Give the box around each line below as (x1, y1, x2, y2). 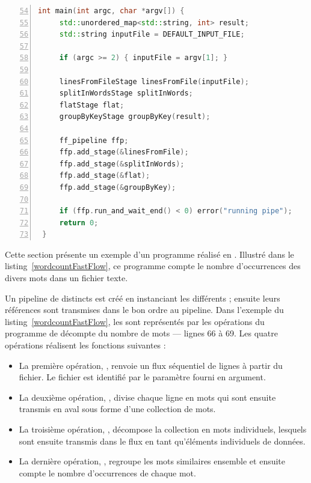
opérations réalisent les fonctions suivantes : (5, 339, 166, 351)
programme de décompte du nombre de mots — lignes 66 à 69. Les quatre (5, 327, 278, 339)
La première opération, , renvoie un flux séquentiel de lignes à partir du (19, 359, 283, 371)
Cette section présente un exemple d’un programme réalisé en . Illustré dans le (5, 248, 294, 260)
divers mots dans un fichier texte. (5, 272, 128, 284)
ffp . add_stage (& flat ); (59, 171, 150, 180)
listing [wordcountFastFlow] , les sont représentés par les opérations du (5, 315, 265, 327)
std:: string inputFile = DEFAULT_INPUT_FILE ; (59, 30, 245, 39)
